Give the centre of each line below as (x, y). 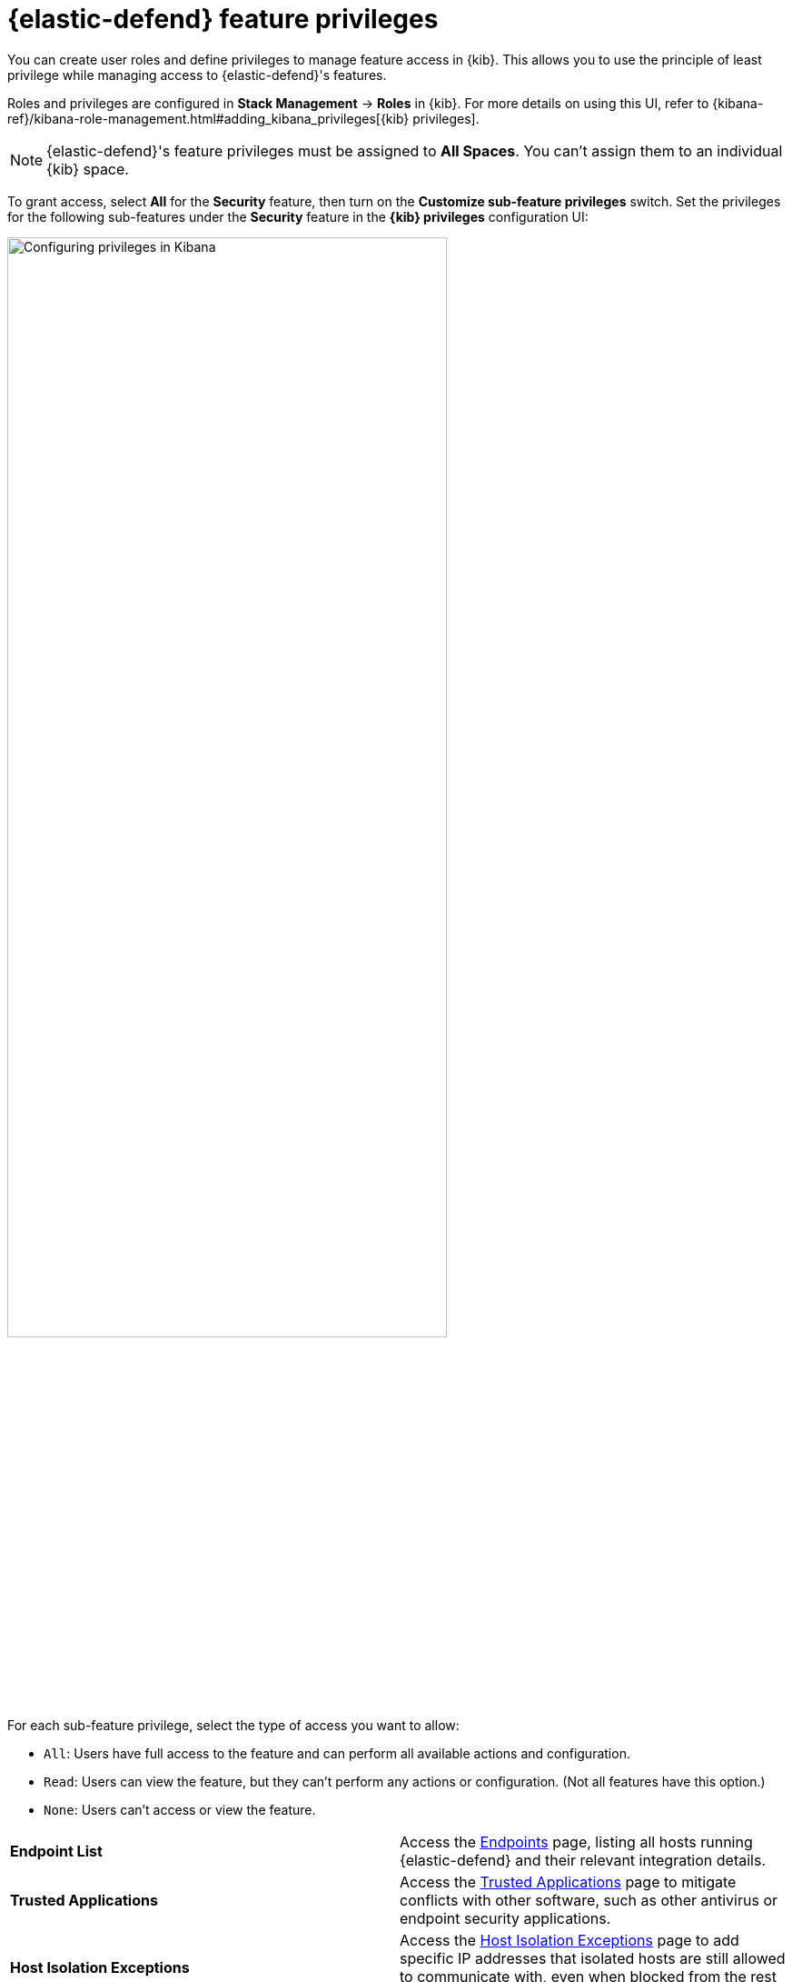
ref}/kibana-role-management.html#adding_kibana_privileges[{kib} (208, 118)
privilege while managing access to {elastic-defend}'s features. (197, 75)
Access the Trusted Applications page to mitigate (568, 1882)
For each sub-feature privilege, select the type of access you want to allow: (233, 1725)
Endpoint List (56, 1851)
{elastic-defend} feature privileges (223, 19)
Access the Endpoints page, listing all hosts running (576, 1842)
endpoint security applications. (505, 1918)
